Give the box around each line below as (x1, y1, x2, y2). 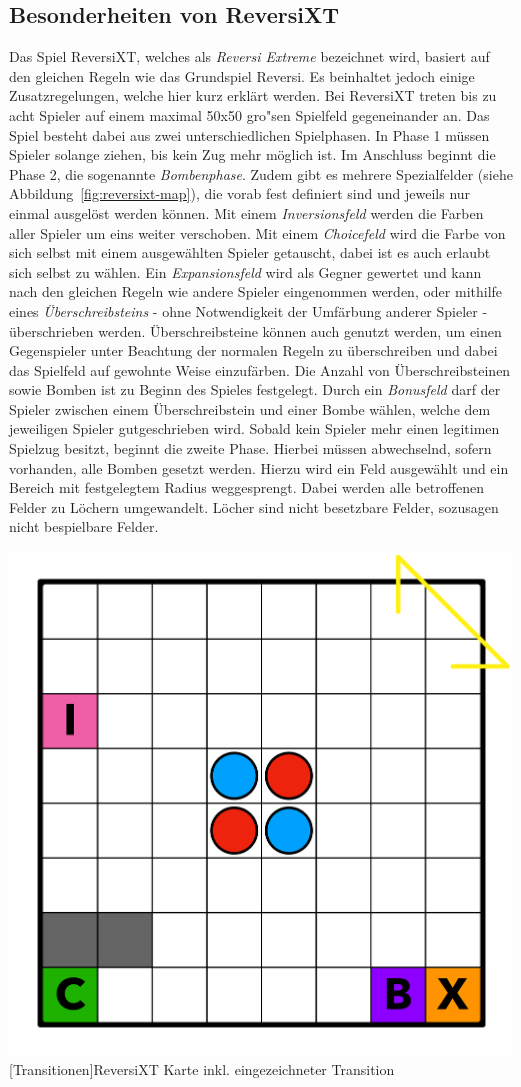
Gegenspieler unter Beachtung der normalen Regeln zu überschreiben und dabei (9, 340, 498, 361)
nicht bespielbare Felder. (9, 516, 159, 537)
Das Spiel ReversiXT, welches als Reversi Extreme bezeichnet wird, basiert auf (9, 46, 490, 67)
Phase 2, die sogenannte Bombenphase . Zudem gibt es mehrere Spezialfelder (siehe (9, 163, 513, 184)
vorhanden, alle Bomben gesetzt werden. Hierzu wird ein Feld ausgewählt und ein (9, 457, 509, 478)
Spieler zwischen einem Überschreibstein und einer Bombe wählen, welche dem (9, 398, 491, 419)
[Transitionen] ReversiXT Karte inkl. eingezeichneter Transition (9, 1059, 395, 1080)
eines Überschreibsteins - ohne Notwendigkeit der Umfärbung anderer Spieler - (9, 300, 488, 321)
